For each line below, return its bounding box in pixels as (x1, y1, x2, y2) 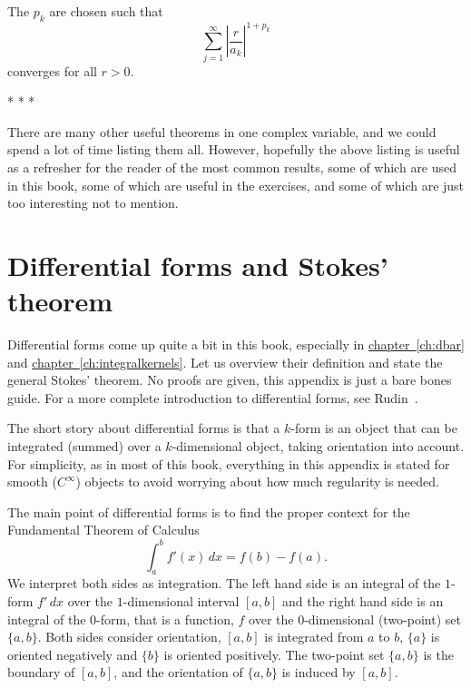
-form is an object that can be (290, 418, 457, 437)
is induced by (281, 663, 356, 682)
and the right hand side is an (282, 591, 444, 610)
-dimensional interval (123, 591, 240, 610)
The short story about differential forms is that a (7, 418, 280, 437)
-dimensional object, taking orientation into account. (172, 437, 465, 456)
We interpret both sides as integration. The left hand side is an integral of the (7, 574, 441, 593)
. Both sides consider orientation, (37, 627, 221, 646)
